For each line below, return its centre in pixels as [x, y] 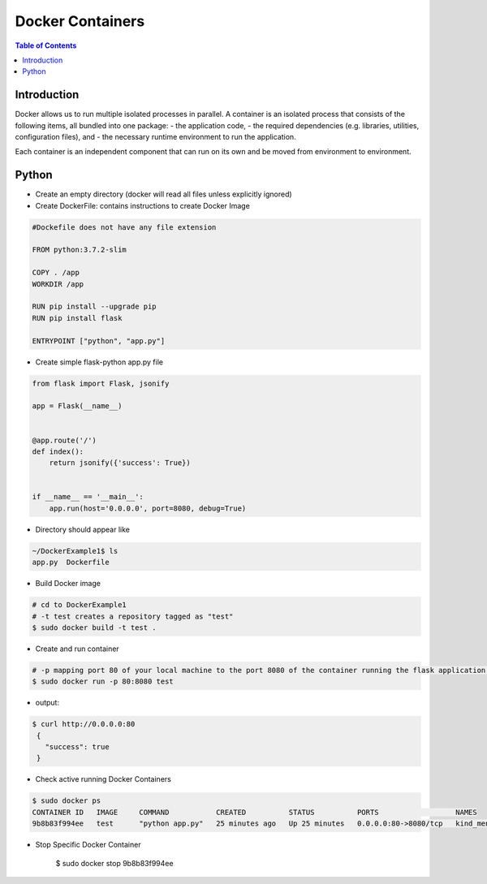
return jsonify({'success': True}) [120, 463]
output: [47, 703]
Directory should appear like [82, 529]
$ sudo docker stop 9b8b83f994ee [114, 863]
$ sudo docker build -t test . [95, 627]
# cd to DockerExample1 [80, 605]
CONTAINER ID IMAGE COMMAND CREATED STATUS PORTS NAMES [255, 812]
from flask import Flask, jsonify [101, 383]
